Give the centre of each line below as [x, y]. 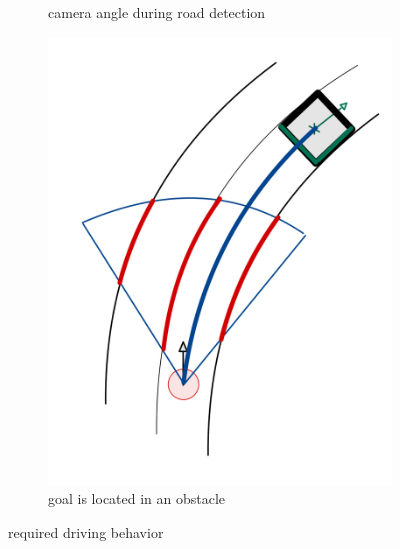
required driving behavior [86, 531]
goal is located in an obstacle [137, 498]
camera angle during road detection [157, 12]
